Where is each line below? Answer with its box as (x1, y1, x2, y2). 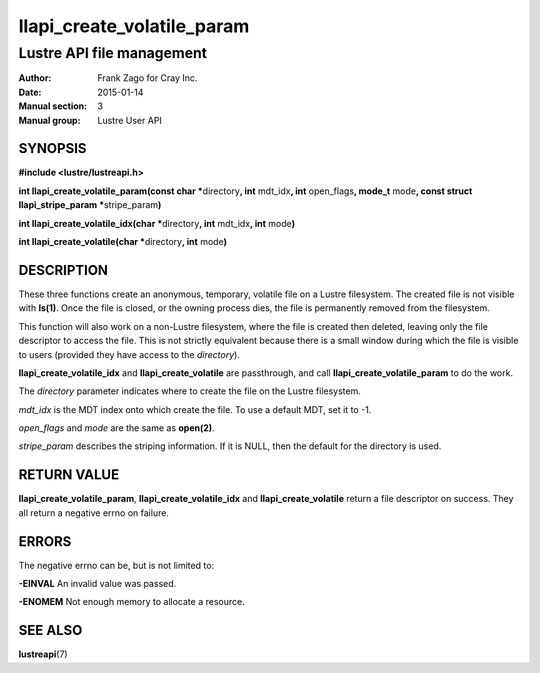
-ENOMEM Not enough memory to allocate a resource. (18, 596, 245, 608)
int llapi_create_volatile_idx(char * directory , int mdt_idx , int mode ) (18, 217, 295, 229)
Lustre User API (97, 114, 162, 126)
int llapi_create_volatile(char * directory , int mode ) (18, 236, 228, 248)
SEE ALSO (18, 622, 83, 639)
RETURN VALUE (18, 466, 120, 484)
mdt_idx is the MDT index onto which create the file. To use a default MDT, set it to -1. (18, 403, 372, 415)
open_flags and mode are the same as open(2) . (18, 422, 215, 434)
